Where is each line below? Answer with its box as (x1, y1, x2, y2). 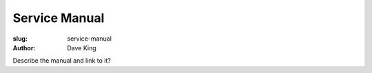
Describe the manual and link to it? (12, 56, 112, 65)
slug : (12, 34, 28, 43)
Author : (12, 43, 36, 52)
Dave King (67, 43, 96, 52)
